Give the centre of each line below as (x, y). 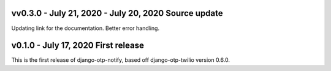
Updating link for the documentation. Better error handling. (85, 28)
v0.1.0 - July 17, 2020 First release (78, 46)
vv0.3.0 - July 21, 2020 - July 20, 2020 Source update (117, 13)
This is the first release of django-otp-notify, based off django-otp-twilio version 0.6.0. (120, 60)
